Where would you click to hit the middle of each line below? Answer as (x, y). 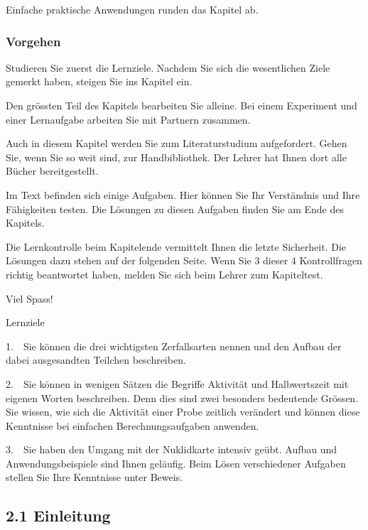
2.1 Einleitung (58, 515)
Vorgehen (33, 41)
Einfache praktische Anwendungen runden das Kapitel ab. (132, 9)
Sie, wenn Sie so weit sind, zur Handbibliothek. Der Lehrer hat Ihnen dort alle (176, 157)
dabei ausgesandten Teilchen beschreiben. (96, 360)
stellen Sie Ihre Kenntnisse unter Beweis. (94, 477)
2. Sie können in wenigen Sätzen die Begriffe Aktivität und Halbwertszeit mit (177, 383)
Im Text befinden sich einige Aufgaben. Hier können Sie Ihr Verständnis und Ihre (183, 194)
